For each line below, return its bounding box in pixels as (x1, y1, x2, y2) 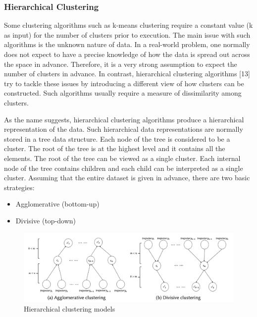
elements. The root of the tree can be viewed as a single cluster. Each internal (4, 153, 241, 163)
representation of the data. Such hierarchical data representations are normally (4, 124, 243, 134)
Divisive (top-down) (15, 215, 76, 225)
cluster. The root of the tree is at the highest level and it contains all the (4, 143, 225, 154)
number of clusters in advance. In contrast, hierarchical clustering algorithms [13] (4, 68, 250, 79)
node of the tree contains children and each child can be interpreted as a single (4, 162, 243, 173)
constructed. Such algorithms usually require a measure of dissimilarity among (4, 88, 242, 98)
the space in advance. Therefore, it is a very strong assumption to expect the (4, 58, 237, 69)
